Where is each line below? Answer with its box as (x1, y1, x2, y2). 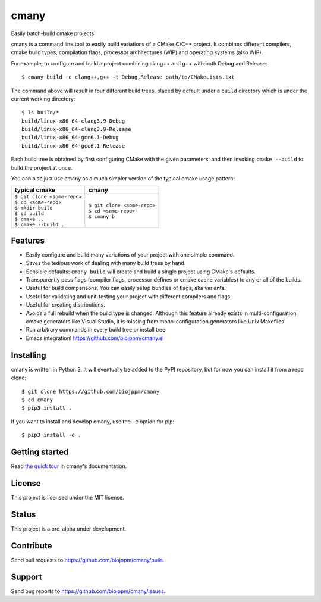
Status (11, 509, 36, 519)
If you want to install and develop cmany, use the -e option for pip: (11, 417, 175, 425)
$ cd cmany (21, 396, 53, 403)
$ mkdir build (14, 205, 53, 211)
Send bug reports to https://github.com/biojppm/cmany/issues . (11, 587, 166, 595)
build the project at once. (11, 164, 73, 171)
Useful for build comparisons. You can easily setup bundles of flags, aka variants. (26, 285, 226, 292)
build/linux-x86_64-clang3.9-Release (21, 126, 132, 133)
